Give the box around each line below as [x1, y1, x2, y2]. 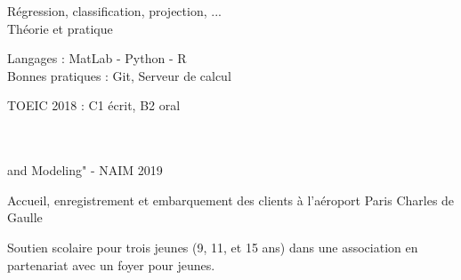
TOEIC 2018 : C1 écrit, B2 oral [7, 96, 181, 115]
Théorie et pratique [7, 19, 113, 37]
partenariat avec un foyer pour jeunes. [7, 255, 215, 274]
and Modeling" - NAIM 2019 [7, 161, 163, 180]
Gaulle [7, 208, 43, 227]
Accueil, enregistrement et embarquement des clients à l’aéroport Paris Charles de [7, 190, 455, 209]
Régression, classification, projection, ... [7, 2, 222, 20]
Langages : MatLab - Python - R [7, 49, 187, 68]
